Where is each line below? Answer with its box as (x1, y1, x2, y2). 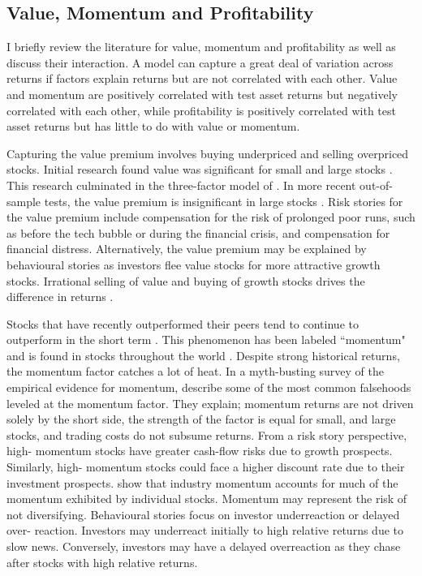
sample (6, 192, 41, 209)
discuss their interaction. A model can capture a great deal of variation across (6, 54, 394, 71)
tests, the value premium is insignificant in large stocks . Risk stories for (44, 192, 403, 209)
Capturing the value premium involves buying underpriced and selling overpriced (6, 144, 409, 161)
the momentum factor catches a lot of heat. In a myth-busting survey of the (6, 363, 384, 380)
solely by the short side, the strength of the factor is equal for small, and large (6, 411, 396, 428)
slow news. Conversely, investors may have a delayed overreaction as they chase (6, 538, 401, 555)
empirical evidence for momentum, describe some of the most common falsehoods (6, 379, 411, 396)
